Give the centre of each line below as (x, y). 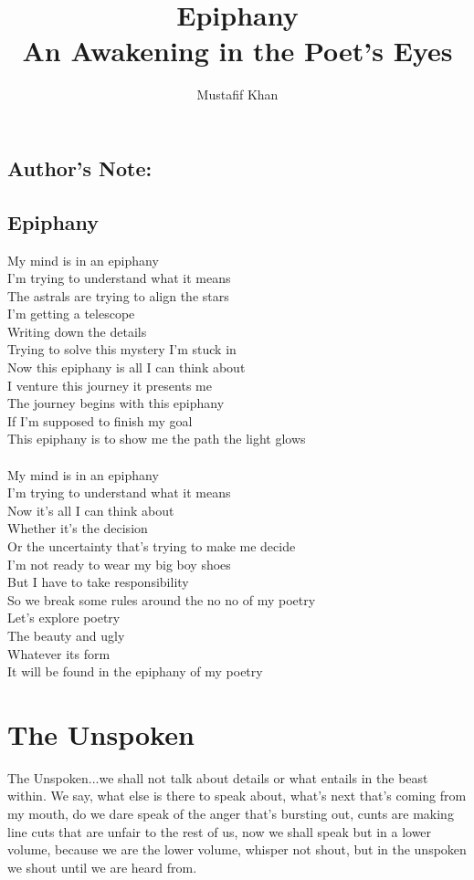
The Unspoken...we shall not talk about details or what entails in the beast (218, 777)
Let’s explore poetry (64, 618)
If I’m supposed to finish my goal (100, 420)
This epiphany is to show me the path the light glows (157, 439)
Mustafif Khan (237, 94)
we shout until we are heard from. (102, 867)
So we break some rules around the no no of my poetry (162, 599)
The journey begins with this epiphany (116, 403)
